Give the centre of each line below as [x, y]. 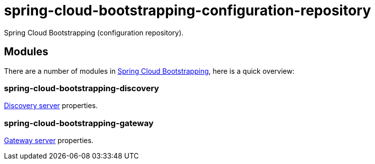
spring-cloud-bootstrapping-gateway [79, 123]
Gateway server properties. [49, 141]
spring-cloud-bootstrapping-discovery [82, 88]
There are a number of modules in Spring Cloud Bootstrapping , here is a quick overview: [149, 71]
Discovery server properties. [51, 106]
